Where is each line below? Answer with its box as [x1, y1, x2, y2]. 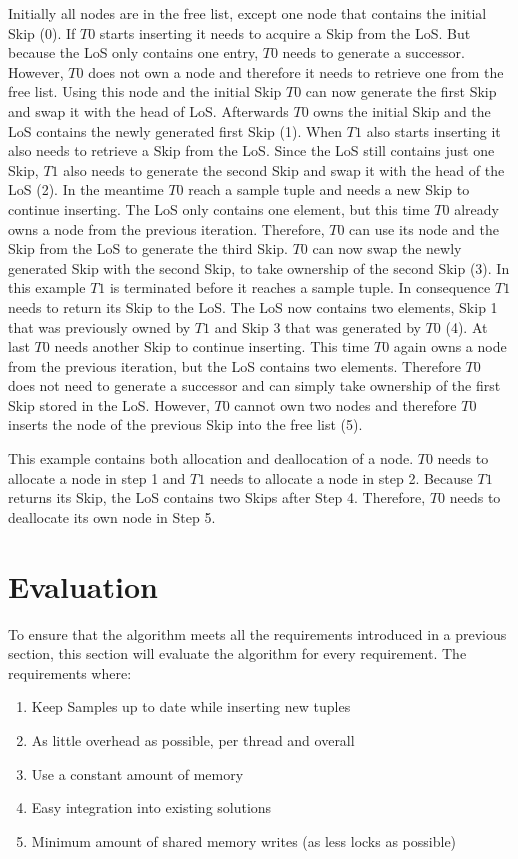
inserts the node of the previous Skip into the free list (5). [8, 414, 363, 435]
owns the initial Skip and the [313, 100, 491, 121]
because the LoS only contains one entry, [8, 42, 259, 63]
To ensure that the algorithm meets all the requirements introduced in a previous [8, 623, 507, 644]
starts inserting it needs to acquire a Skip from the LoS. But [99, 22, 471, 43]
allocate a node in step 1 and [8, 467, 186, 488]
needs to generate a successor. [282, 42, 465, 63]
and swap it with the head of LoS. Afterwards [8, 100, 289, 121]
